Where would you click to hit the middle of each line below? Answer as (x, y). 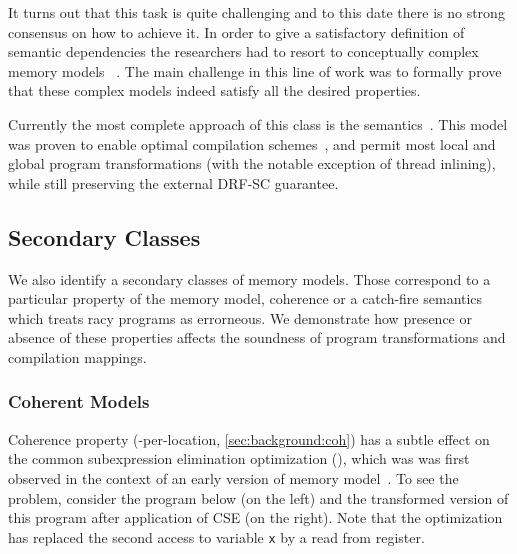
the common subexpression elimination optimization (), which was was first (239, 458)
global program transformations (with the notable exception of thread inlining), (252, 163)
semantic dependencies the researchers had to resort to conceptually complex (243, 51)
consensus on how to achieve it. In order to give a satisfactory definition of (236, 31)
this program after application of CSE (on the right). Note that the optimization (255, 517)
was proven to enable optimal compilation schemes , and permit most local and (252, 143)
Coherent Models (79, 401)
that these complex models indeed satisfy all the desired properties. (214, 90)
